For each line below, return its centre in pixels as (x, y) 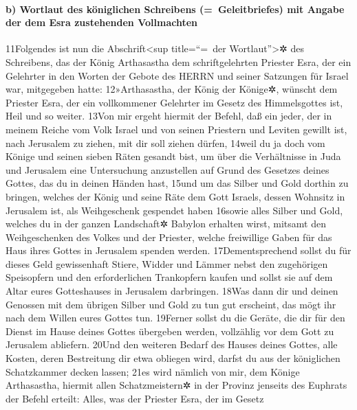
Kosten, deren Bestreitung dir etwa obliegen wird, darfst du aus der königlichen (173, 358)
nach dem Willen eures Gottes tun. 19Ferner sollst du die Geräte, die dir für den (175, 318)
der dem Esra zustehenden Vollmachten (102, 22)
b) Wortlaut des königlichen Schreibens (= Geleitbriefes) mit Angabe (175, 9)
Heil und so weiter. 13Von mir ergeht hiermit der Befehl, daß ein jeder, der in (169, 116)
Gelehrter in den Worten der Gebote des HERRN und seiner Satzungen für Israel (177, 75)
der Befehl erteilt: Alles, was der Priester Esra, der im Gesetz (135, 398)
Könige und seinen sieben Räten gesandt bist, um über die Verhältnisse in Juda (173, 156)
